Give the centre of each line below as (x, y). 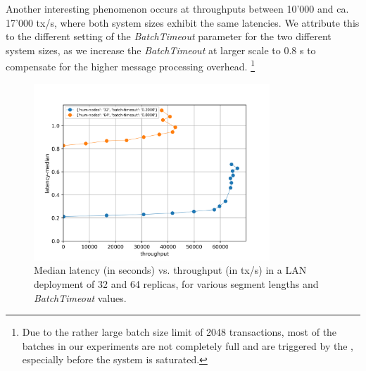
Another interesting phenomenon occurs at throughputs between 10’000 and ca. (177, 8)
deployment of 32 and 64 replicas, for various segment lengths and (176, 284)
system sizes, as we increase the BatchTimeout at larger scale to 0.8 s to (161, 50)
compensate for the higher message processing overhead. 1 (131, 65)
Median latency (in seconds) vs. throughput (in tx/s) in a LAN (170, 270)
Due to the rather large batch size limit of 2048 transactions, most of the (179, 332)
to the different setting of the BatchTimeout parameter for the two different (169, 36)
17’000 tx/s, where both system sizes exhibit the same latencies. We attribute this (183, 22)
